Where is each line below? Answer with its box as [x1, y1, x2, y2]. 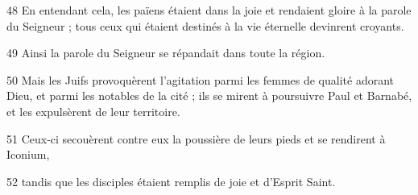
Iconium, [6, 146, 50, 163]
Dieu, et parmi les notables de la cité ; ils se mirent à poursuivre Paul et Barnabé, [6, 87, 412, 104]
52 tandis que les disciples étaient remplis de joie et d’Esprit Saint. [6, 172, 336, 189]
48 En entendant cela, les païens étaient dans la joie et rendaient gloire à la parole [6, 2, 412, 18]
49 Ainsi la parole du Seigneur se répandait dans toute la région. [6, 44, 325, 61]
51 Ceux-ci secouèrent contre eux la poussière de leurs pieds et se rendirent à [6, 130, 386, 147]
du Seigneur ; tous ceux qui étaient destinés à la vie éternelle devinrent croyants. [6, 17, 404, 34]
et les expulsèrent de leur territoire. [6, 102, 180, 119]
